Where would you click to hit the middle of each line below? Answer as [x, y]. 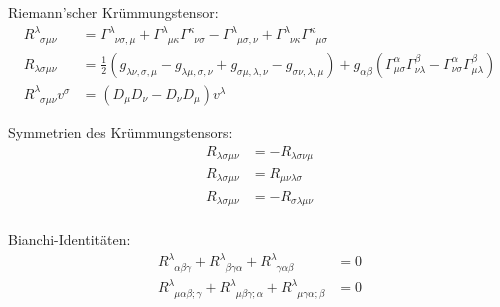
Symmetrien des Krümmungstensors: [120, 131]
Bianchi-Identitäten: [69, 239]
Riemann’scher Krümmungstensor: [113, 12]
